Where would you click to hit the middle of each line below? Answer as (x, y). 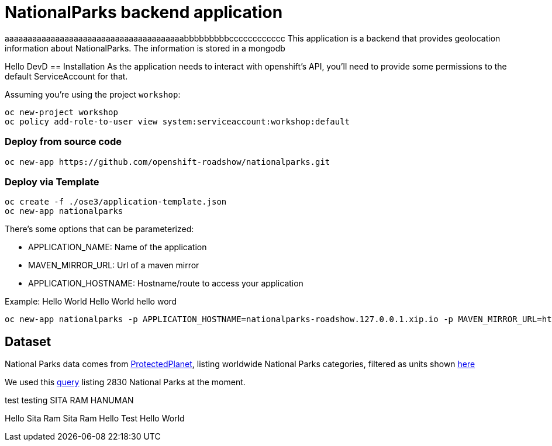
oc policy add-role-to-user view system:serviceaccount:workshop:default (177, 121)
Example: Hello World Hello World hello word (91, 302)
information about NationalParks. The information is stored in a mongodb (145, 48)
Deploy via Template (52, 181)
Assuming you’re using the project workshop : (93, 94)
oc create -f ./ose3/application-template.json (116, 202)
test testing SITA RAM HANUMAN (69, 400)
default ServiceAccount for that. (66, 76)
